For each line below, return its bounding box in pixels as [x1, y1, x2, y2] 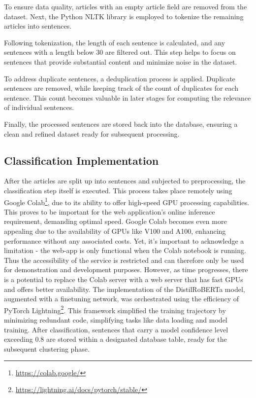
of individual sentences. [4, 102, 74, 112]
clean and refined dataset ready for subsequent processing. [4, 128, 180, 139]
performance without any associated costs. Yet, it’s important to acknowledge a [4, 235, 244, 246]
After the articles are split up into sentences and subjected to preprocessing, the [4, 176, 246, 186]
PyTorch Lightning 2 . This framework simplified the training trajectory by [4, 303, 226, 315]
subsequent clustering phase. [4, 343, 90, 354]
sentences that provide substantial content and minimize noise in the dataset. [4, 56, 237, 67]
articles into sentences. [4, 21, 72, 31]
